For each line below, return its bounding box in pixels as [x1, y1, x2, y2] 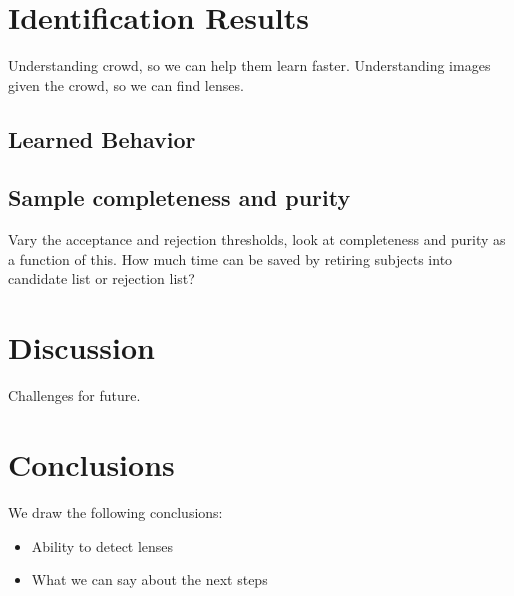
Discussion [8, 327, 155, 368]
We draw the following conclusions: [8, 501, 223, 522]
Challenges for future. [8, 385, 141, 406]
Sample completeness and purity [8, 182, 351, 213]
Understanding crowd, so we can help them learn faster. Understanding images [8, 55, 491, 76]
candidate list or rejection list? [8, 268, 195, 289]
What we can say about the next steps [31, 569, 268, 590]
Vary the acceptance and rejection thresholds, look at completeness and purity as [8, 229, 506, 250]
